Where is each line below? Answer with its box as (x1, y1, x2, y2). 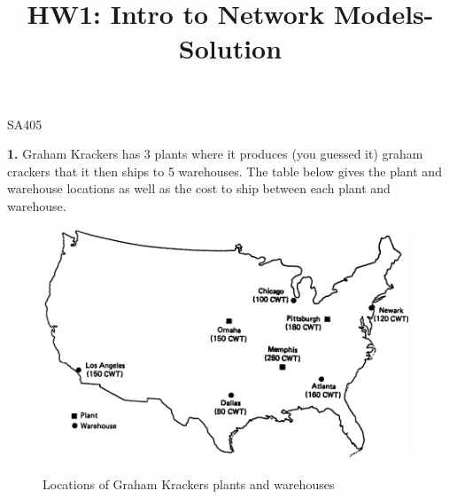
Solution (178, 30, 283, 66)
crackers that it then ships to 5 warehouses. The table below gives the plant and (7, 161, 442, 180)
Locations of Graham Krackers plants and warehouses (43, 474, 335, 493)
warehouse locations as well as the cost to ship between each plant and (7, 179, 391, 198)
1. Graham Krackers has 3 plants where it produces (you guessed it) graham (7, 144, 423, 163)
